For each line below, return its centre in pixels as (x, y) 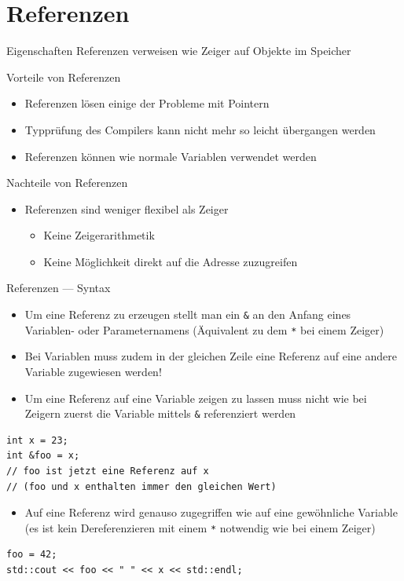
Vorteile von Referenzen (64, 77)
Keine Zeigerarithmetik (99, 235)
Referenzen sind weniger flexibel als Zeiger (127, 208)
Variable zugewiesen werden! (93, 371)
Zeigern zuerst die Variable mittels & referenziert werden (160, 413)
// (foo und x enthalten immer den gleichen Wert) (141, 486)
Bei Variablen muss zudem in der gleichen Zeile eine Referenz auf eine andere (211, 356)
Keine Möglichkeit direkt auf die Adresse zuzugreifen (171, 261)
